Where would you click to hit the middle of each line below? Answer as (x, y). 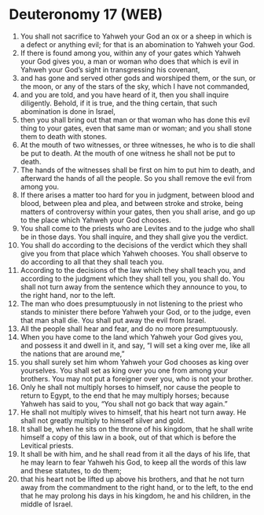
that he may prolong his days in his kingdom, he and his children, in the (135, 495)
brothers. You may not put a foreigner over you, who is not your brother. (137, 378)
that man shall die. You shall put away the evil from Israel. (113, 320)
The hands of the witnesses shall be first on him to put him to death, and (137, 170)
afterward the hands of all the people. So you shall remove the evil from (136, 178)
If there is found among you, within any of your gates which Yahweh (130, 53)
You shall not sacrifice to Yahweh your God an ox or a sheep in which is (136, 36)
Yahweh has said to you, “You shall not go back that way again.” (124, 403)
